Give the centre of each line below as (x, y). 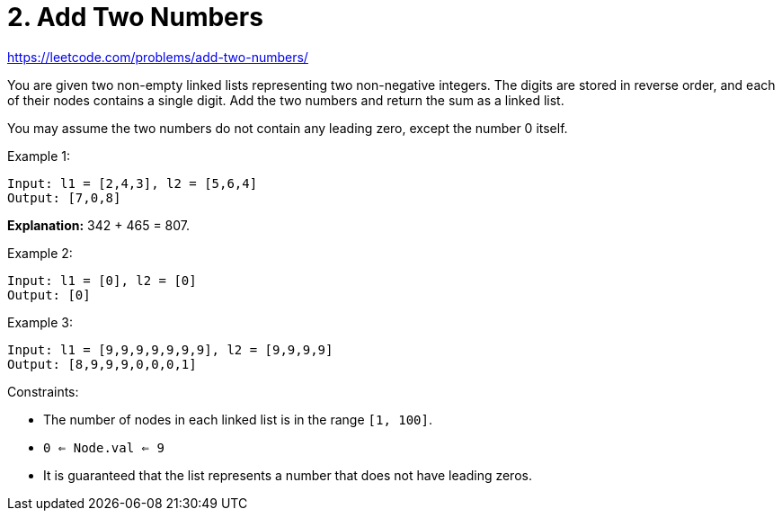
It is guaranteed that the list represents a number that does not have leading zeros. (288, 475)
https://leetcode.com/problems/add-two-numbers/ (158, 57)
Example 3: (40, 322)
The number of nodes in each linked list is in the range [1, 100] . (238, 419)
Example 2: (40, 253)
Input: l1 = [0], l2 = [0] (102, 280)
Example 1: (39, 156)
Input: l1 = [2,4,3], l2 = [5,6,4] (133, 183)
